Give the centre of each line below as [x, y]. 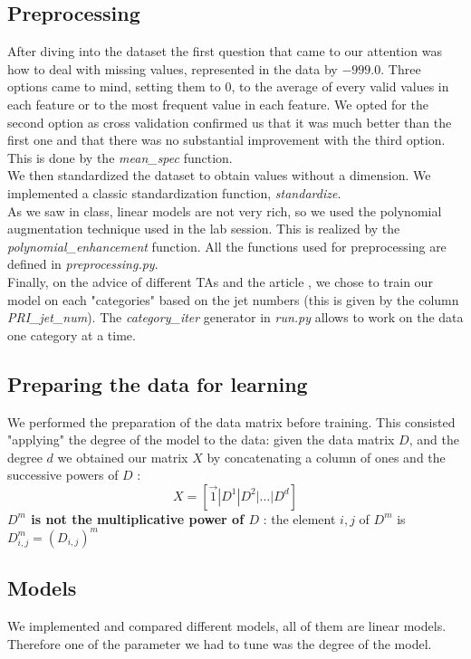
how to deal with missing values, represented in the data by [173, 68]
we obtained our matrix [123, 457]
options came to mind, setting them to [114, 86]
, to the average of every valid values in [340, 86]
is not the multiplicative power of [138, 518]
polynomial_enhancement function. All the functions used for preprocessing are [227, 246]
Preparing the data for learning [158, 383]
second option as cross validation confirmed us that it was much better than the [230, 122]
